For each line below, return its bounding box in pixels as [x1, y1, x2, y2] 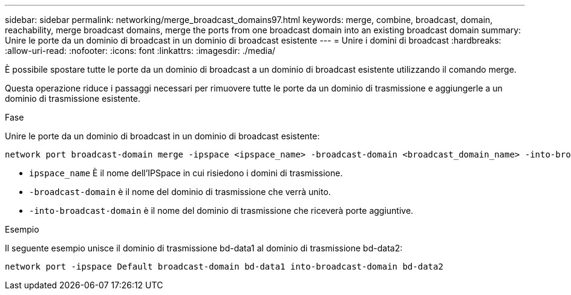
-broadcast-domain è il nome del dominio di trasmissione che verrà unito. [29, 187, 331, 197]
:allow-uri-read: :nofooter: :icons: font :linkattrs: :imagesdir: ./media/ [5, 45, 276, 56]
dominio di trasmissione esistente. [5, 93, 141, 104]
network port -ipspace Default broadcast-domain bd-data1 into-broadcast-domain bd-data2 [5, 262, 443, 271]
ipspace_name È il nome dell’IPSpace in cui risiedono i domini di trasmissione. [29, 168, 343, 178]
